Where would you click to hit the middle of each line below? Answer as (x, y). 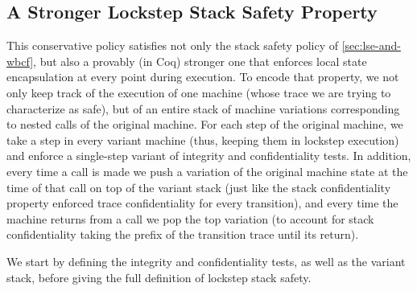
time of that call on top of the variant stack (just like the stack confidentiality (199, 187)
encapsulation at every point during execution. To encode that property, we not (203, 77)
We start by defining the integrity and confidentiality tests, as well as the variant (206, 261)
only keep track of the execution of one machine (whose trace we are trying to (199, 92)
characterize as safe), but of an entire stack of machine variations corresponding (203, 108)
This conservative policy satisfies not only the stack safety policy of (172, 45)
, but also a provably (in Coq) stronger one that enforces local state (200, 61)
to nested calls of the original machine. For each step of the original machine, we (205, 124)
